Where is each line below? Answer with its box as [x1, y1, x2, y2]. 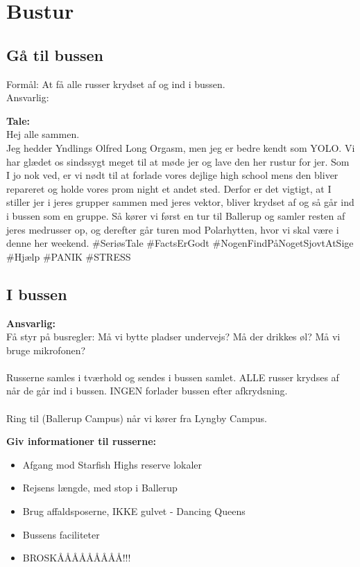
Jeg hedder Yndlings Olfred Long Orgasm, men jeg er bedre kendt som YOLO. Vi [6, 140, 355, 155]
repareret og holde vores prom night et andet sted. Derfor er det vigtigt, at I [6, 181, 332, 195]
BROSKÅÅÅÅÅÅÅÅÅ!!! [22, 550, 131, 565]
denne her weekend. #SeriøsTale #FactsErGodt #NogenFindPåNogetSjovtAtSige [6, 236, 354, 250]
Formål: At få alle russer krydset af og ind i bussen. [6, 76, 225, 91]
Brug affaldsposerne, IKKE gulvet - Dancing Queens [22, 504, 246, 518]
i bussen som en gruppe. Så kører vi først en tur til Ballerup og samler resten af [6, 208, 345, 223]
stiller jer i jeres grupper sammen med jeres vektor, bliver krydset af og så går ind [6, 195, 354, 209]
